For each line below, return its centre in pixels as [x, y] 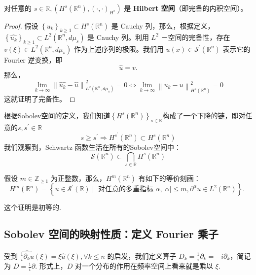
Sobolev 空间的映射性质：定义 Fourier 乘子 [111, 234]
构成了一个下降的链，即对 [204, 115]
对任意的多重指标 [126, 189]
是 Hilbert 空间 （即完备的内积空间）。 [186, 8]
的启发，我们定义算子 [142, 256]
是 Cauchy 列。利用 [118, 37]
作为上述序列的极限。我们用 [119, 49]
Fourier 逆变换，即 [33, 59]
